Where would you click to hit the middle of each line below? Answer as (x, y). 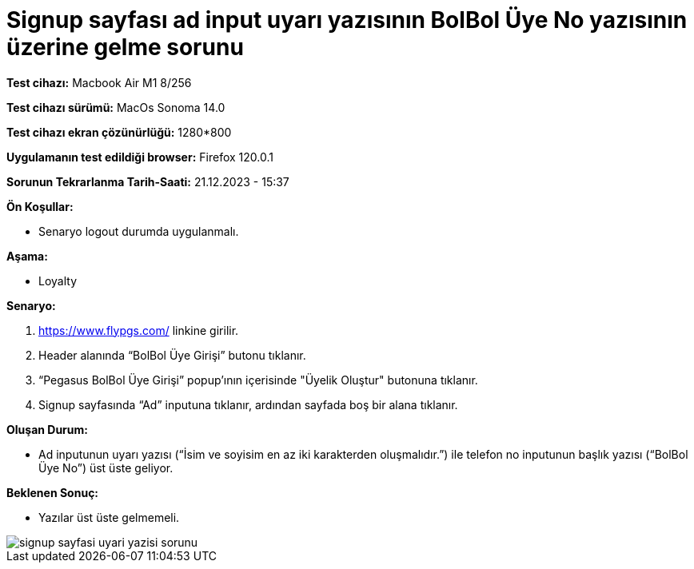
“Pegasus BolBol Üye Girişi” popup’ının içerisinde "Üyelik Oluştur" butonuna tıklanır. (258, 380)
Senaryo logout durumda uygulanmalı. (139, 231)
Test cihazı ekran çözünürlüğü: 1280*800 (119, 132)
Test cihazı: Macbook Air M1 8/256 (99, 82)
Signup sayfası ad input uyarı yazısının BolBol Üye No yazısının (347, 20)
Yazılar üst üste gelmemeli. (109, 517)
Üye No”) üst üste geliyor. (106, 468)
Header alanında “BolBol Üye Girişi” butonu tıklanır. (172, 355)
